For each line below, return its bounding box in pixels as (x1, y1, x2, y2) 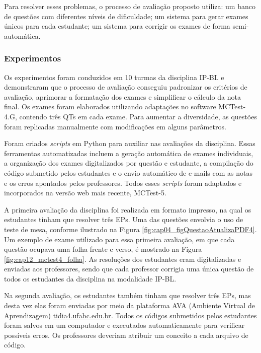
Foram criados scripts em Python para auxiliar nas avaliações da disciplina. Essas (4, 138, 255, 149)
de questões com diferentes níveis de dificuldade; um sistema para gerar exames (4, 11, 248, 21)
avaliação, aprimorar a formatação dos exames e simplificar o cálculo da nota (4, 91, 241, 102)
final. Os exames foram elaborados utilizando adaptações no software (4, 101, 216, 112)
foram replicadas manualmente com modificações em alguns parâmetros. (4, 121, 226, 131)
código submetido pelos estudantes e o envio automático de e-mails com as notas (4, 167, 252, 178)
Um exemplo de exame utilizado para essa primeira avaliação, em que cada (4, 234, 235, 244)
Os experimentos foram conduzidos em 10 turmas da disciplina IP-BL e (4, 72, 224, 82)
